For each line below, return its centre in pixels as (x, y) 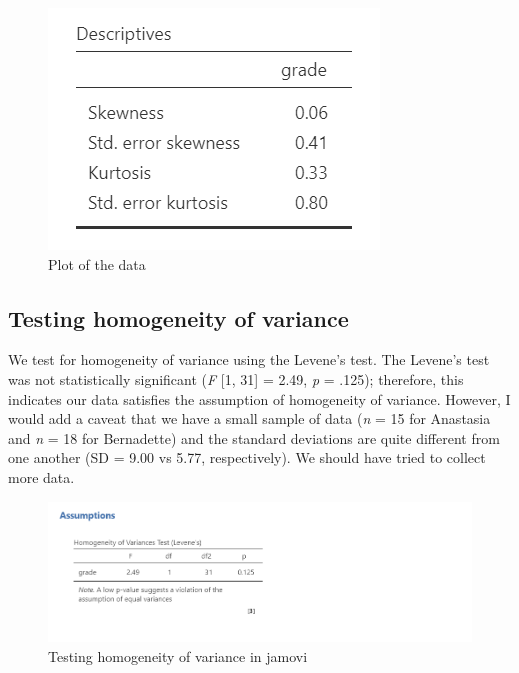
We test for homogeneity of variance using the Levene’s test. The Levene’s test (249, 359)
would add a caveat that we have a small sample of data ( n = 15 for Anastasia (249, 418)
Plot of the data (97, 263)
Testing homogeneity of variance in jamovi (178, 656)
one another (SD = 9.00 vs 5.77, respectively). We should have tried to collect (247, 457)
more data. (41, 476)
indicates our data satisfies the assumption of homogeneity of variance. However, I (259, 398)
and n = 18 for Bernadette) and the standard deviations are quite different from (254, 437)
